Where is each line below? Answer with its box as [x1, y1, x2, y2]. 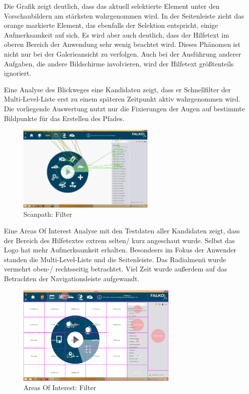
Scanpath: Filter [23, 209, 72, 219]
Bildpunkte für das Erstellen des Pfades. [4, 113, 124, 123]
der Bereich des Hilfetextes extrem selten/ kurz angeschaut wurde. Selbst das [4, 235, 235, 245]
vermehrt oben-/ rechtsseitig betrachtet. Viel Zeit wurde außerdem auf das [4, 264, 227, 274]
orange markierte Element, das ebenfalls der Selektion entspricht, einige [4, 20, 218, 30]
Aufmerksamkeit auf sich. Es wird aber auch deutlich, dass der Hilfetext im [4, 29, 229, 40]
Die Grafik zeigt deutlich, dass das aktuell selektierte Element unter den [4, 1, 220, 11]
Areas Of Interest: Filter [23, 382, 96, 393]
